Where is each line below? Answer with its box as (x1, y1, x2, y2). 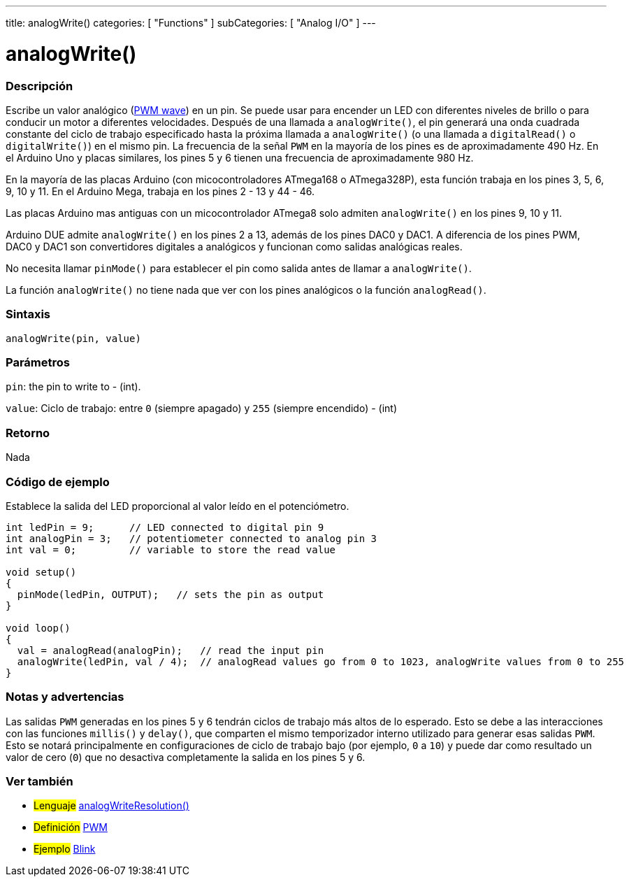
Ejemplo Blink (34, 843, 96, 855)
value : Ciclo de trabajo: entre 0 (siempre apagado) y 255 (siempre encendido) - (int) (6, 402, 398, 415)
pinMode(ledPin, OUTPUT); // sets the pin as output (17, 588, 324, 600)
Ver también (6, 774, 73, 788)
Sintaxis (6, 307, 50, 322)
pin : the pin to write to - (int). (6, 380, 141, 393)
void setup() (6, 566, 77, 578)
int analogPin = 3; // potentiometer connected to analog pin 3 (6, 532, 377, 544)
